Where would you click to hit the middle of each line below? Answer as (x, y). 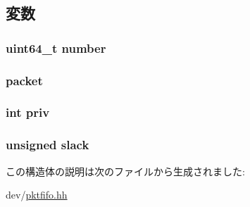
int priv (28, 112)
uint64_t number (56, 48)
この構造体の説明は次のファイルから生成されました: (125, 171)
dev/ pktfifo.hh (37, 195)
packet (24, 80)
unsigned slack (48, 145)
